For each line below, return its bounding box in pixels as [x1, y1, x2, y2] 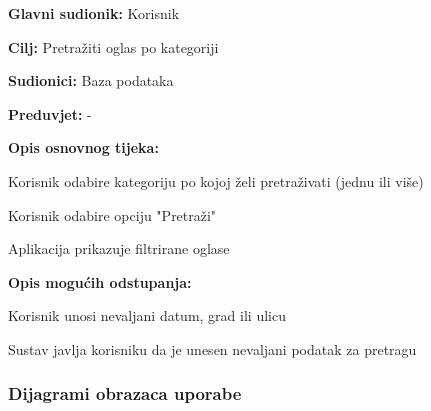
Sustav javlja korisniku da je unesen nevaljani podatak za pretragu [8, 338, 417, 359]
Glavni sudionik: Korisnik [8, 3, 180, 23]
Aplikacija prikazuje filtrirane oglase [8, 238, 230, 259]
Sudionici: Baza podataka [8, 70, 174, 91]
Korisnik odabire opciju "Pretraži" [8, 204, 217, 225]
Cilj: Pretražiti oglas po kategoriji [8, 36, 219, 57]
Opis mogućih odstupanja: [8, 271, 192, 292]
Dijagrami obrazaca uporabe [8, 381, 242, 406]
